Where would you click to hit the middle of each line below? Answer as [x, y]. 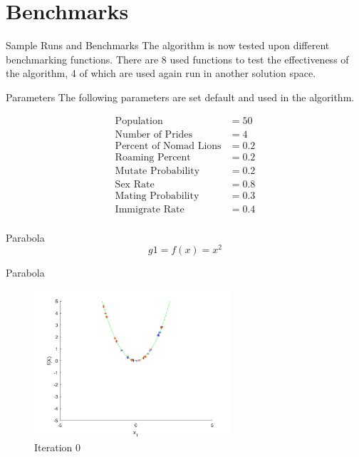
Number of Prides [154, 134]
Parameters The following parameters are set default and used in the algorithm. [180, 97]
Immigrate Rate [150, 209]
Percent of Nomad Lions [168, 146]
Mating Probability [157, 196]
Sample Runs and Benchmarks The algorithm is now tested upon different [168, 45]
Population [139, 121]
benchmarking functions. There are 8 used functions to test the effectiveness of [177, 59]
